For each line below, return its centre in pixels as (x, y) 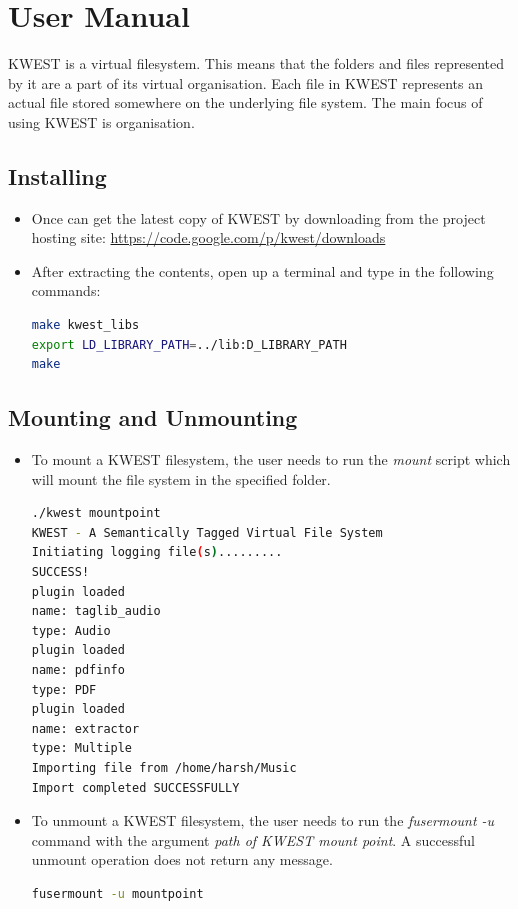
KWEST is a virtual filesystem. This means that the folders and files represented (256, 63)
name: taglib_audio (96, 611)
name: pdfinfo (78, 670)
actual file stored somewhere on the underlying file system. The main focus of (245, 102)
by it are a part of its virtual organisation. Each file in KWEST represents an (246, 82)
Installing (57, 175)
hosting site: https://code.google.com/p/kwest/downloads (208, 237)
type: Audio (71, 630)
